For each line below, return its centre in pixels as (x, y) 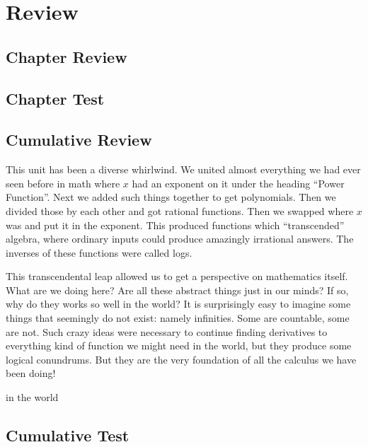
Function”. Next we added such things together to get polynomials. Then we (171, 197)
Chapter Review (67, 56)
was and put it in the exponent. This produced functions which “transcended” (175, 225)
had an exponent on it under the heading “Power (238, 183)
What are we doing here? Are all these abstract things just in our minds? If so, (177, 290)
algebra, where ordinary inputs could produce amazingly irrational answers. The (180, 239)
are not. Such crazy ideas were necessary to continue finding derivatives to (167, 331)
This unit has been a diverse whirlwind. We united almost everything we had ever (183, 169)
